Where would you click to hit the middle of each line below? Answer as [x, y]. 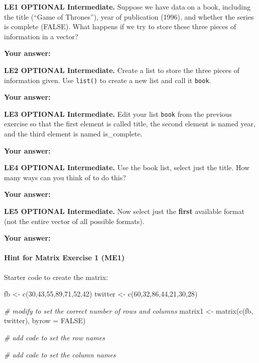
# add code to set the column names [60, 354]
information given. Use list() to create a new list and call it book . [108, 80]
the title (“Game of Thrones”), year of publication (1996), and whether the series [129, 16]
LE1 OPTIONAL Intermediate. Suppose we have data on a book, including [127, 7]
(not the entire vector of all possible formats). [74, 221]
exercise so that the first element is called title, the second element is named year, [130, 124]
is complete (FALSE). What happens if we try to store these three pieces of [120, 26]
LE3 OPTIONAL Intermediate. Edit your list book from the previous [118, 114]
